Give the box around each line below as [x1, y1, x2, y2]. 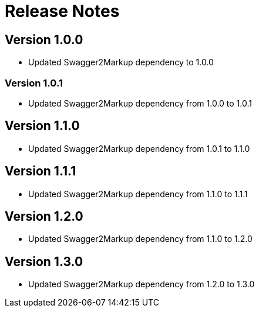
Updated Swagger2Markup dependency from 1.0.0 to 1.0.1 [28, 98, 252, 108]
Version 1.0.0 [5, 32, 83, 47]
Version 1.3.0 [5, 254, 83, 269]
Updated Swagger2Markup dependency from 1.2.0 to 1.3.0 [28, 279, 255, 290]
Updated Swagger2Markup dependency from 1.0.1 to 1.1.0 [28, 143, 250, 154]
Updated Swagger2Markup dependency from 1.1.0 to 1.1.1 [28, 188, 248, 199]
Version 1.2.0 [5, 209, 83, 224]
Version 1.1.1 [5, 164, 76, 179]
